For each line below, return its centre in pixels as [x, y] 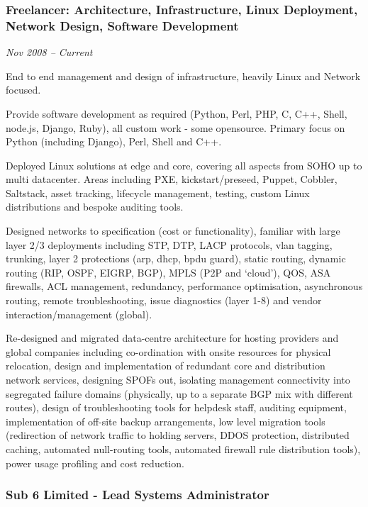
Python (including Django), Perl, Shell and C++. [114, 141]
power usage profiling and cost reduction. [95, 463]
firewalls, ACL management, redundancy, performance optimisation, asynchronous [184, 286]
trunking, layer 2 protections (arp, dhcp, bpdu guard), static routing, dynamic [176, 258]
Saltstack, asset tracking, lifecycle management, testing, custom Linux [158, 193]
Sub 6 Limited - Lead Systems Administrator [138, 495]
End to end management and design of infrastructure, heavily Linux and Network [183, 76]
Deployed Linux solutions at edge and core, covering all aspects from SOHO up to [184, 165]
